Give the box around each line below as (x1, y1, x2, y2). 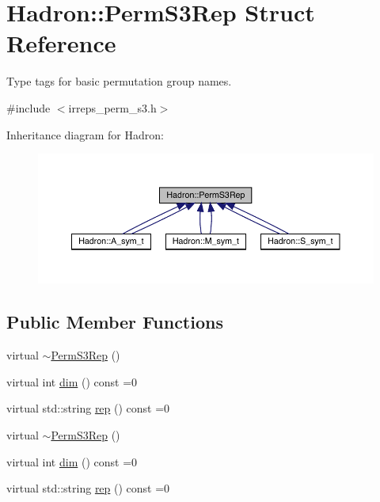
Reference (6, 27, 116, 59)
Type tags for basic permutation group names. (6, 73, 232, 89)
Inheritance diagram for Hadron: (6, 126, 164, 143)
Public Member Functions (6, 310, 223, 334)
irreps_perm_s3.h (68, 99, 157, 116)
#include (6, 99, 51, 116)
